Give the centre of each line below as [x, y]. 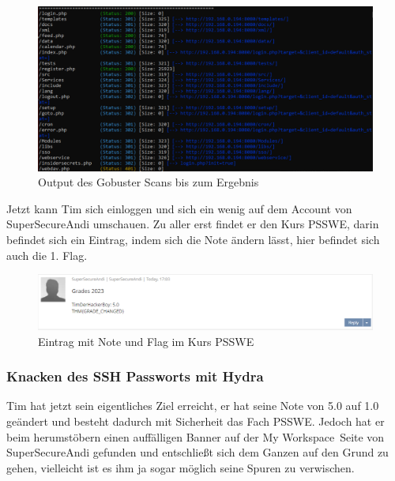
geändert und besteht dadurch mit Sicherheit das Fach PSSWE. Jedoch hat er [196, 421]
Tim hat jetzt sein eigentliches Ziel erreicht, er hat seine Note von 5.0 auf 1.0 [193, 406]
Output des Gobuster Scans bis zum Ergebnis [149, 182]
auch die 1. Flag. [47, 255]
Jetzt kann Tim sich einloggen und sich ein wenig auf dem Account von [179, 208]
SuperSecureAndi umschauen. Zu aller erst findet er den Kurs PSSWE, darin [193, 224]
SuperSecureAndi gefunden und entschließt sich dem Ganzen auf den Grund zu [197, 452]
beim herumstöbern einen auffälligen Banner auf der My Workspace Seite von [196, 436]
